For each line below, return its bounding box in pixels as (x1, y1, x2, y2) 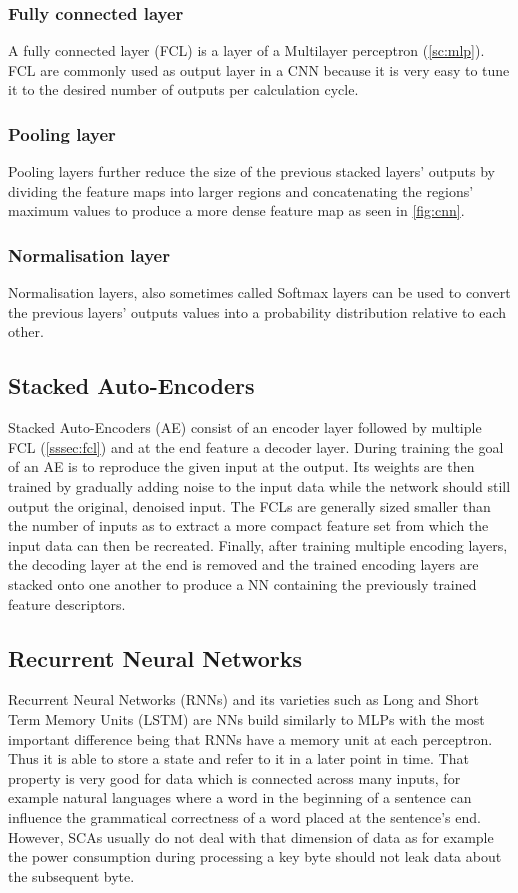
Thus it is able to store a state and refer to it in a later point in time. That (8, 748, 469, 769)
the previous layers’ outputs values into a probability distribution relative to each (8, 301, 507, 322)
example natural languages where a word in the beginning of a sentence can (8, 787, 472, 808)
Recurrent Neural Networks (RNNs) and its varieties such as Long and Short (8, 689, 480, 710)
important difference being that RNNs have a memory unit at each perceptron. (8, 728, 493, 749)
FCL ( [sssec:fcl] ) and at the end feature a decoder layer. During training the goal (8, 436, 504, 457)
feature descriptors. (8, 593, 126, 614)
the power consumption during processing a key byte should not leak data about (8, 846, 502, 867)
